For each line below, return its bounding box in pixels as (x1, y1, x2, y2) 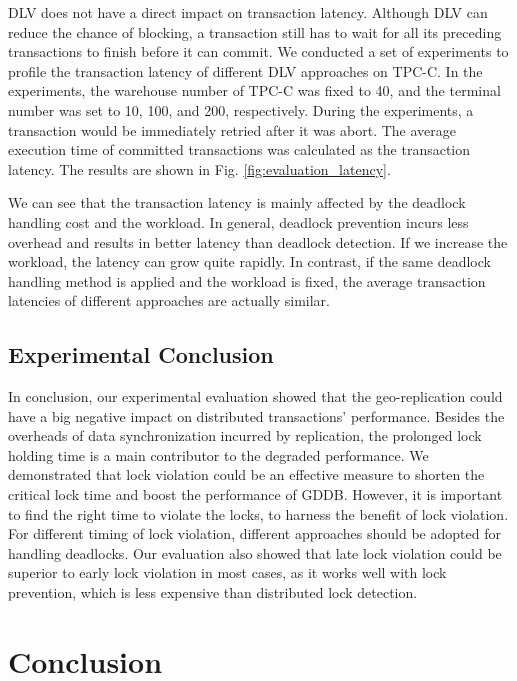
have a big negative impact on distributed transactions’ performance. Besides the (8, 405, 505, 426)
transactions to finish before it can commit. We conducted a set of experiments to (8, 41, 509, 62)
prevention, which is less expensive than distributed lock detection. (8, 582, 418, 603)
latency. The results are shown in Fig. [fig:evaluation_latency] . (8, 158, 391, 179)
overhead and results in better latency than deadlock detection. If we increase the (8, 231, 508, 252)
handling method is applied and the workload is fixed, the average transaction (8, 270, 486, 291)
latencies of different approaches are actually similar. (8, 290, 330, 311)
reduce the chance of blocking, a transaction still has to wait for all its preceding (8, 21, 502, 42)
